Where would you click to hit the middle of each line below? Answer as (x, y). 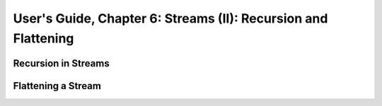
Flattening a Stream (57, 86)
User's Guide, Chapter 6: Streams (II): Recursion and (170, 18)
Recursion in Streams (61, 63)
